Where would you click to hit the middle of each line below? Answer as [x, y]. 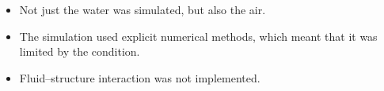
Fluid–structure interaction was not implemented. [140, 77]
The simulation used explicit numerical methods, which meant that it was [198, 36]
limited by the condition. [80, 51]
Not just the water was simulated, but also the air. [143, 9]
